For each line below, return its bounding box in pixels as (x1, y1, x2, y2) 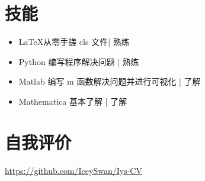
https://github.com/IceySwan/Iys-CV (5, 164, 142, 176)
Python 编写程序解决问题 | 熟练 (18, 55, 139, 67)
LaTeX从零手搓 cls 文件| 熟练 (18, 35, 130, 48)
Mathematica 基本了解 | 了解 (18, 95, 127, 107)
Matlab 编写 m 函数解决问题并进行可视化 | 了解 (18, 75, 201, 88)
